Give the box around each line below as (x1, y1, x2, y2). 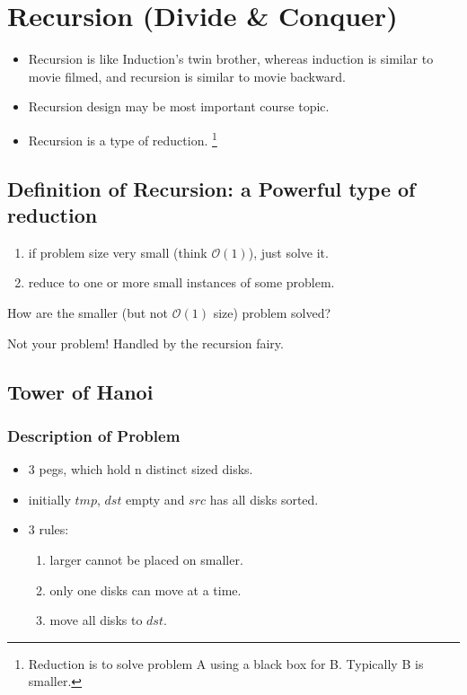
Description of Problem (7, 424, 181, 446)
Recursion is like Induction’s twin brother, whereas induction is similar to (28, 49, 434, 68)
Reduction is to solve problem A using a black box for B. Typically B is (28, 654, 424, 673)
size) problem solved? (213, 303, 331, 321)
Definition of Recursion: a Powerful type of (7, 174, 416, 202)
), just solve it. (248, 242, 329, 261)
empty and (126, 489, 185, 508)
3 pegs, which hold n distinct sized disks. (28, 460, 253, 479)
